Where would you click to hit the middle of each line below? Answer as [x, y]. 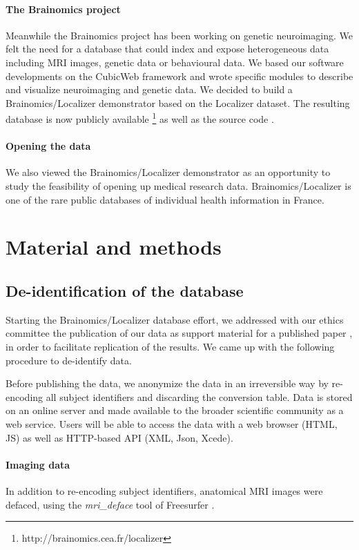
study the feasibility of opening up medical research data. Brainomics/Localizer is [178, 186]
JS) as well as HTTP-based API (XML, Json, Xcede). [119, 437]
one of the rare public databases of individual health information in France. [165, 199]
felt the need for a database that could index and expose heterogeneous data [167, 49]
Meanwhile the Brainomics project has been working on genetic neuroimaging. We [179, 35]
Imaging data [38, 464]
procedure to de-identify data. [69, 360]
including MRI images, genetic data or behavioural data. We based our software [175, 62]
